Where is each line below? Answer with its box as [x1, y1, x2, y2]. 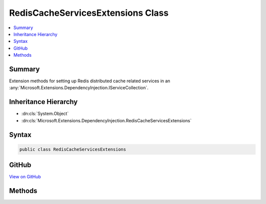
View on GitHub [9, 174, 41, 180]
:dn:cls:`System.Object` [21, 111, 69, 117]
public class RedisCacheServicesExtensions [19, 146, 127, 152]
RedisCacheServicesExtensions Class [9, 7, 169, 18]
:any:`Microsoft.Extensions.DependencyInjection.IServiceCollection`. [9, 85, 149, 91]
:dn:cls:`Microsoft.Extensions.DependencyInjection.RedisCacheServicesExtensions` [21, 117, 192, 123]
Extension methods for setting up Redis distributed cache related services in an [9, 78, 170, 84]
